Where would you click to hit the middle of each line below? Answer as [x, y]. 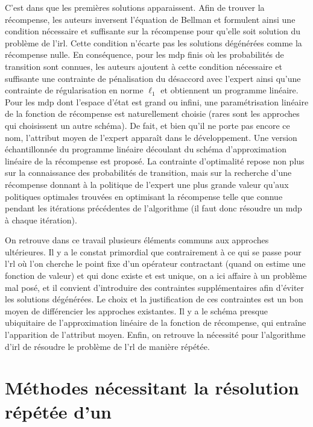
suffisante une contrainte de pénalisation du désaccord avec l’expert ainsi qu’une [153, 78]
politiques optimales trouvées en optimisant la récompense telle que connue [144, 196]
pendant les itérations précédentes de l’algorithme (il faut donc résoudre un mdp [153, 208]
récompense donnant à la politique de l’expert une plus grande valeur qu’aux [147, 184]
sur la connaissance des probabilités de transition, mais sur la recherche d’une [148, 173]
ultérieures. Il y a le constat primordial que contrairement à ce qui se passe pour [153, 251]
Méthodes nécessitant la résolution [152, 388]
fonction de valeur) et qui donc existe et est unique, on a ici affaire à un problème [156, 276]
